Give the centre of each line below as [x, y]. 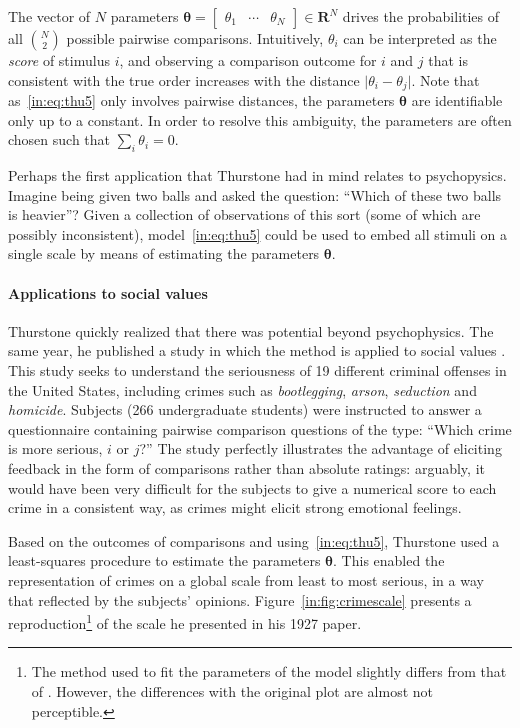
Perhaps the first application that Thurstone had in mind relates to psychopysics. [257, 175]
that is [448, 60]
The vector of [49, 16]
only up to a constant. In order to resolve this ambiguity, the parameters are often [260, 119]
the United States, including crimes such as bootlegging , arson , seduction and [242, 389]
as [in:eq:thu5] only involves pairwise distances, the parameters [201, 100]
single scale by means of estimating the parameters [164, 253]
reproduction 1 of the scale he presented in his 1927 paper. [185, 621]
